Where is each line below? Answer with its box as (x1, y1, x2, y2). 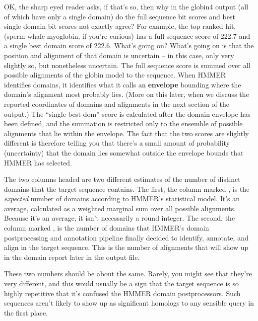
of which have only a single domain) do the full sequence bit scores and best (4, 11, 235, 21)
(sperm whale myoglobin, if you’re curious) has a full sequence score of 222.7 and (4, 30, 250, 41)
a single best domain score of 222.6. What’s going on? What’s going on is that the (4, 40, 254, 51)
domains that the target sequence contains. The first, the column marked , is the (4, 183, 250, 194)
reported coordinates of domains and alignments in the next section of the (4, 98, 229, 109)
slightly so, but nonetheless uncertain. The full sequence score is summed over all (4, 60, 251, 70)
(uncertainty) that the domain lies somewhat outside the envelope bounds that (4, 147, 244, 158)
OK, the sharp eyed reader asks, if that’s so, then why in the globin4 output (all (4, 1, 249, 11)
